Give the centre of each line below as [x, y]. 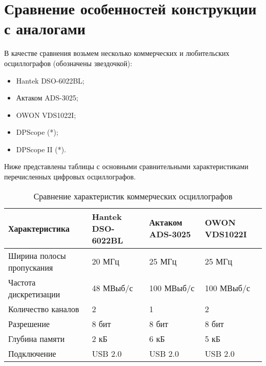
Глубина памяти [37, 338]
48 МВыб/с [112, 288]
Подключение [32, 353]
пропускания [31, 267]
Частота [22, 282]
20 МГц [105, 261]
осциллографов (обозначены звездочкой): [68, 63]
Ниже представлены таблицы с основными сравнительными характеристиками [126, 166]
